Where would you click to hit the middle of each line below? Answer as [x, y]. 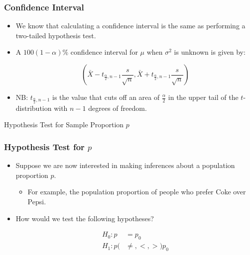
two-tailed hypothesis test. [56, 35]
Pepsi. [37, 202]
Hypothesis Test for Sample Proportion [64, 125]
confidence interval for [104, 52]
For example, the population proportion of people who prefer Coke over [137, 192]
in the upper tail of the [203, 97]
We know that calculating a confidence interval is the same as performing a [130, 26]
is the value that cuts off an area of [106, 97]
